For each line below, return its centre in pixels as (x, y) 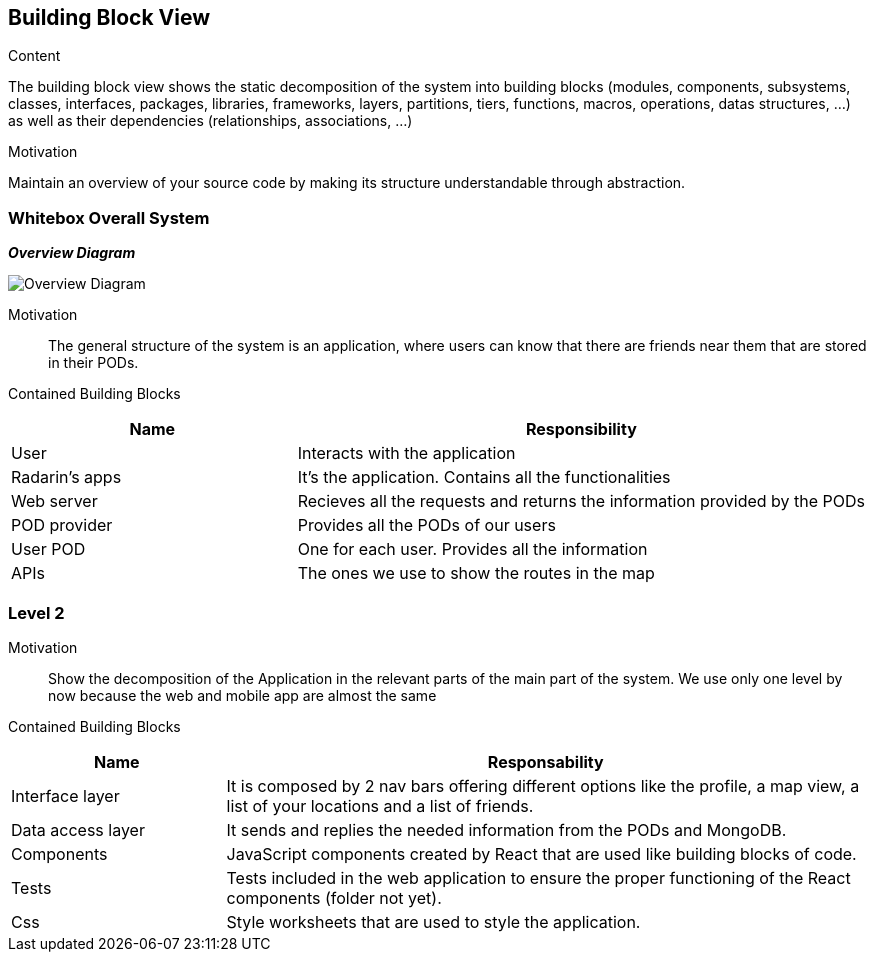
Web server (54, 501)
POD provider (62, 525)
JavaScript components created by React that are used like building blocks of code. (541, 853)
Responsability (545, 761)
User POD (48, 549)
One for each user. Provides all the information (472, 549)
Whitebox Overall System (109, 217)
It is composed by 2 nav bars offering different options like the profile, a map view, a (543, 785)
